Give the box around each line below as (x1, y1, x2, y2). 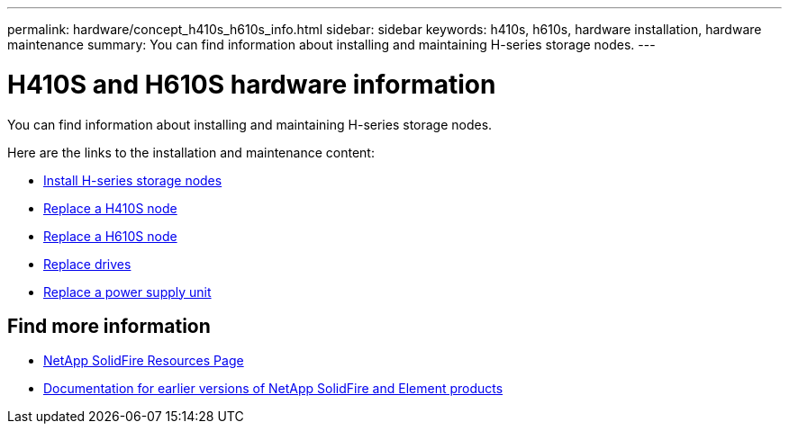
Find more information (7, 314, 211, 337)
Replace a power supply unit (43, 283, 212, 300)
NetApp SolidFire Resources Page (43, 353, 244, 369)
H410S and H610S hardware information (7, 68, 496, 100)
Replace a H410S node (43, 200, 177, 216)
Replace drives (43, 256, 131, 272)
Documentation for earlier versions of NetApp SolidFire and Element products (43, 381, 503, 397)
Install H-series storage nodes (43, 172, 222, 188)
